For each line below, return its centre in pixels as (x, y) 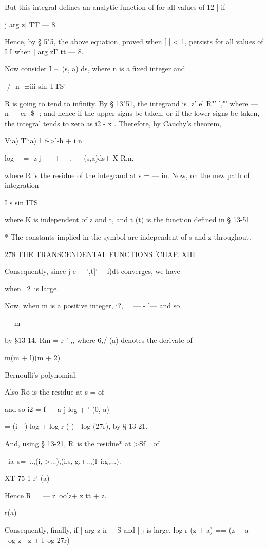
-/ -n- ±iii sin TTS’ (35, 85)
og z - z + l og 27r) (39, 540)
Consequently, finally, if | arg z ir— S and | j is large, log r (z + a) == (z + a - (129, 530)
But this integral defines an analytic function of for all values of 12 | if (115, 7)
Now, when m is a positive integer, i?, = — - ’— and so (92, 306)
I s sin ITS (21, 202)
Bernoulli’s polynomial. (41, 374)
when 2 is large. (32, 288)
